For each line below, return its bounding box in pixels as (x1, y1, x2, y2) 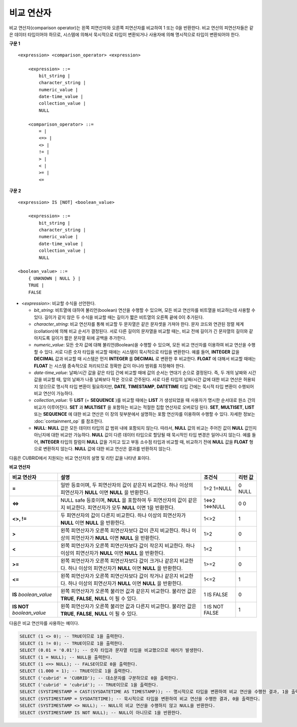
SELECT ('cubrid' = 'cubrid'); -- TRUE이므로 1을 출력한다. (19, 682, 159, 688)
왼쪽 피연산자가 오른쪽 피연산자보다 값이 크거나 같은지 (60, 557, 179, 564)
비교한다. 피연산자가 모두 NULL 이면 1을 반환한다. (66, 504, 175, 511)
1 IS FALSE (203, 591, 228, 598)
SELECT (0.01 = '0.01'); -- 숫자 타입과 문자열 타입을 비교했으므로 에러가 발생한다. (19, 647, 204, 653)
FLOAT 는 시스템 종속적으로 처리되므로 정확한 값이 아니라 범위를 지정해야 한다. (34, 363, 185, 369)
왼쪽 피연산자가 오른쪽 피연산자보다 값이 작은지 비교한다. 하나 (60, 542, 195, 549)
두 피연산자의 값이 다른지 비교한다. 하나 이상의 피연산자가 (60, 512, 186, 519)
